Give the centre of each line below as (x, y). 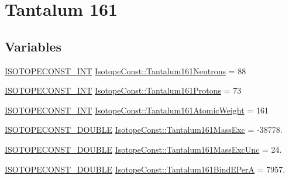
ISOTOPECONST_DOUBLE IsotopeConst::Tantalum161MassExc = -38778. (144, 130)
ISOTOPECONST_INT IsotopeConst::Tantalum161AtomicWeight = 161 (137, 110)
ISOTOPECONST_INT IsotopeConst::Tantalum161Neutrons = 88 (125, 70)
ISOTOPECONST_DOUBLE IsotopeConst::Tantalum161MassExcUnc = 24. (143, 149)
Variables (33, 46)
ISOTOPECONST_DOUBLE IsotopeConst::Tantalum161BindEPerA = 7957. (145, 169)
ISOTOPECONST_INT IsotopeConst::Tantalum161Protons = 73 (123, 90)
